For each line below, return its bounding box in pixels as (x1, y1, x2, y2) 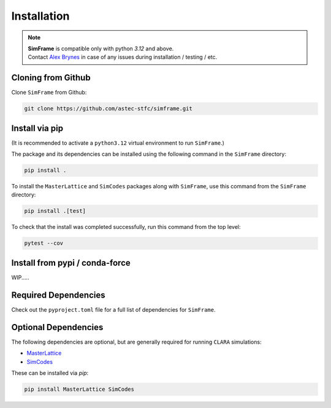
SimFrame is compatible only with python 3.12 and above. (28, 45, 174, 52)
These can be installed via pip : (11, 369, 89, 377)
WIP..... (11, 274, 30, 281)
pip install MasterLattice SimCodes (24, 385, 135, 393)
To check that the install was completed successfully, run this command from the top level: (11, 223, 241, 231)
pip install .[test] (24, 207, 86, 215)
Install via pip (11, 123, 64, 133)
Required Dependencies (11, 290, 105, 300)
